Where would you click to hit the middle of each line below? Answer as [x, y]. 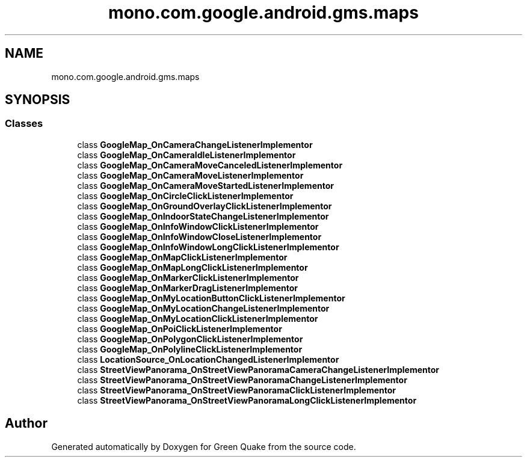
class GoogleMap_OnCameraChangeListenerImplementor [195, 144]
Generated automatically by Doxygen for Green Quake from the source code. [204, 446]
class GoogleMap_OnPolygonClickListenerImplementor [190, 339]
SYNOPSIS [38, 100]
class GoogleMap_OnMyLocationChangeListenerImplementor [203, 308]
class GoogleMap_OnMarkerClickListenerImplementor [188, 277]
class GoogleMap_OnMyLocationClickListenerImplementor [198, 318]
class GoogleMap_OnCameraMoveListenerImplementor [190, 175]
